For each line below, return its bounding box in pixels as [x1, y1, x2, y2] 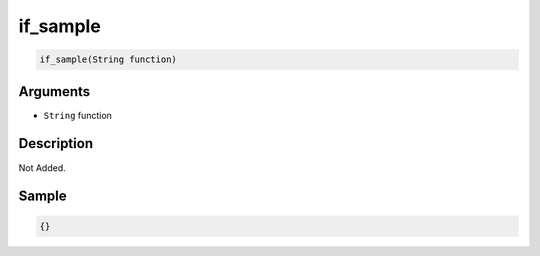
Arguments [18, 83, 91, 100]
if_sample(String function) [39, 54, 177, 65]
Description [18, 135, 94, 152]
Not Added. [18, 161, 67, 174]
